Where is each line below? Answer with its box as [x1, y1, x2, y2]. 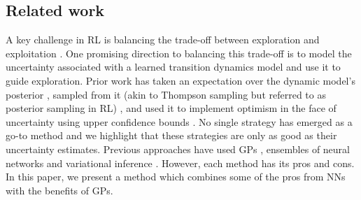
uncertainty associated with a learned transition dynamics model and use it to [6, 59, 341, 74]
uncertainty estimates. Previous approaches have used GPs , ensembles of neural [6, 141, 351, 156]
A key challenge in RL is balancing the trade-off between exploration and [6, 32, 320, 47]
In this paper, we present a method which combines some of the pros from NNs [6, 169, 346, 184]
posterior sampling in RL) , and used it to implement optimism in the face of [6, 101, 337, 115]
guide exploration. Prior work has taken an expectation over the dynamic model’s [6, 73, 355, 87]
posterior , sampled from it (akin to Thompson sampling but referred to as [6, 87, 326, 101]
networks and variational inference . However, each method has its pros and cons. [6, 155, 355, 170]
